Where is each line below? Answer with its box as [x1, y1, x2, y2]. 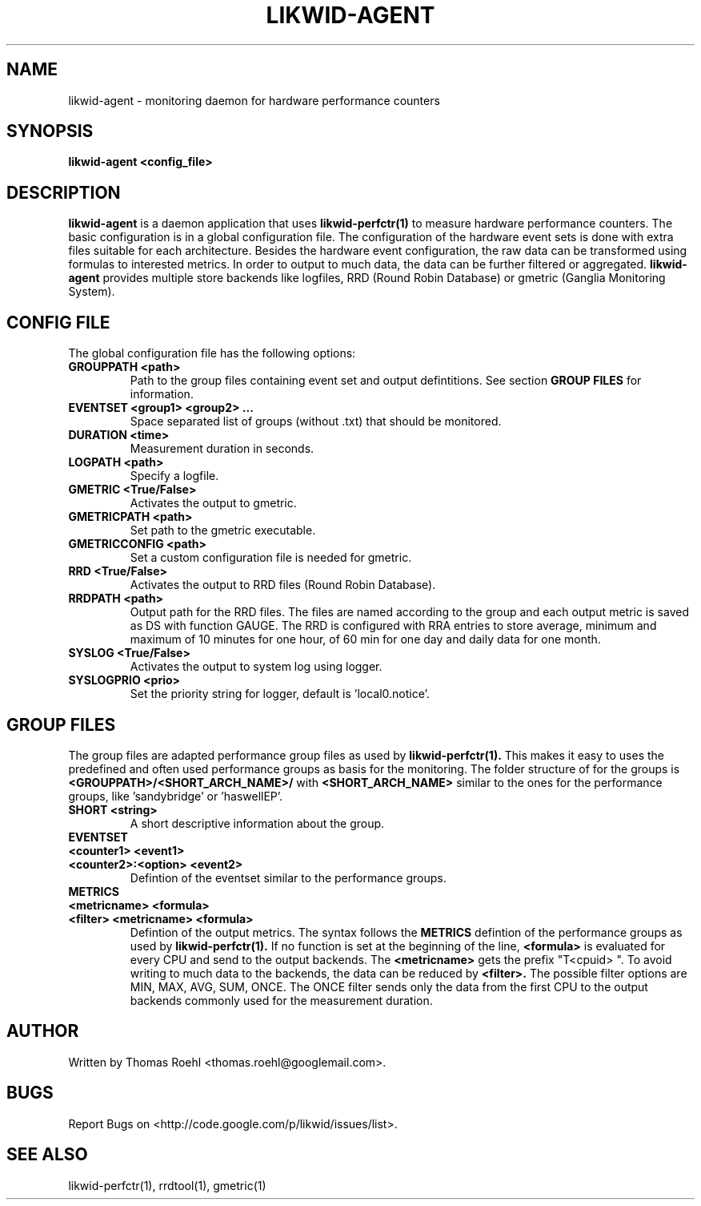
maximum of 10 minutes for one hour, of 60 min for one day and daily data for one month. [130, 632, 601, 647]
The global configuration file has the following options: [68, 346, 356, 361]
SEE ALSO [6, 1144, 88, 1165]
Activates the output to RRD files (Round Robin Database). [130, 578, 436, 592]
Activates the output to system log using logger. [130, 659, 383, 674]
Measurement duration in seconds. [130, 442, 314, 456]
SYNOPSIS [6, 121, 94, 142]
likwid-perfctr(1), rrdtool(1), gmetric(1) [68, 1178, 266, 1192]
